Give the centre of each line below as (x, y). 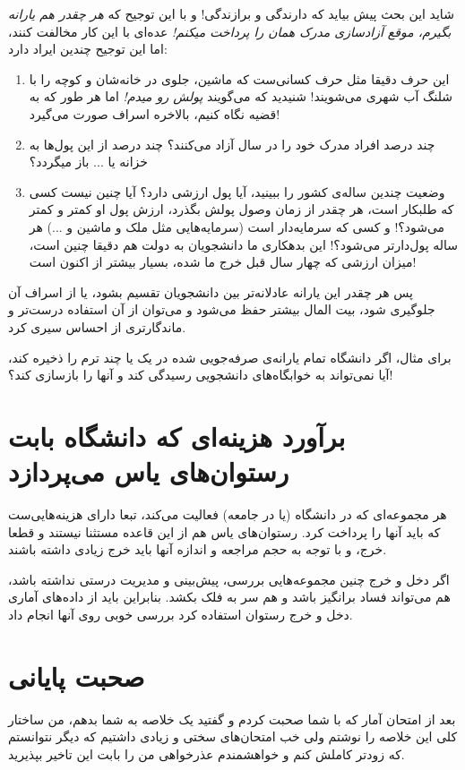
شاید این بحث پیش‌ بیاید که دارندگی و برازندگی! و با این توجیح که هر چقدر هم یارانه (231, 13)
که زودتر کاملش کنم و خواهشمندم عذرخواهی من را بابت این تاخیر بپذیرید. (207, 753)
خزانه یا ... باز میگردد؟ (88, 162)
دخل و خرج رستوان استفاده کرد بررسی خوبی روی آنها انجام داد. (181, 614)
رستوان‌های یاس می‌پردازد (149, 471)
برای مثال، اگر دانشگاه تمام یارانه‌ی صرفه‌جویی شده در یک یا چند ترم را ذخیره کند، (230, 357)
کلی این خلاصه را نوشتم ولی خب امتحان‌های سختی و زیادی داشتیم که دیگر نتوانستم (233, 736)
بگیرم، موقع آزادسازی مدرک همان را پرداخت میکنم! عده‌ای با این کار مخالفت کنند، (230, 31)
